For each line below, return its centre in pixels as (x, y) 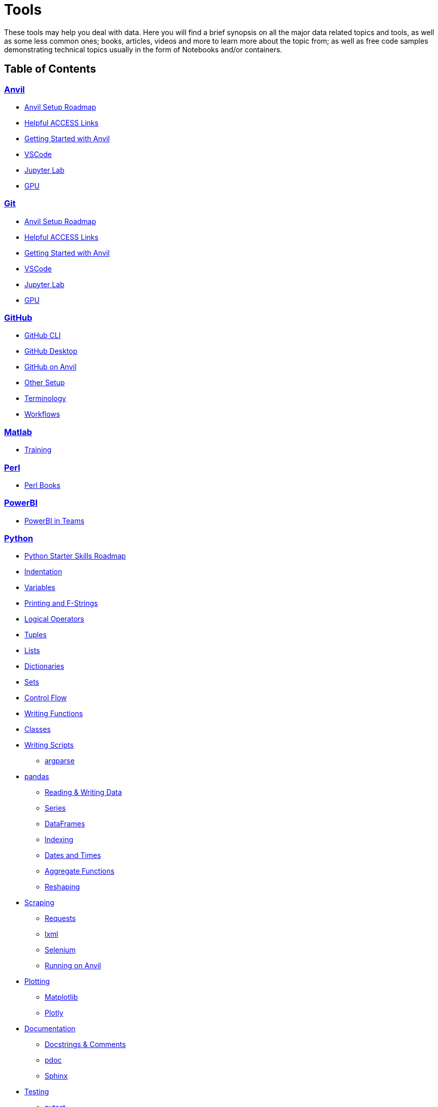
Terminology (45, 398)
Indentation (43, 572)
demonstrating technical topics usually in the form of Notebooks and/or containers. (143, 49)
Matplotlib (61, 997)
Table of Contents (50, 69)
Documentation (50, 1029)
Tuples (36, 635)
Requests (60, 918)
